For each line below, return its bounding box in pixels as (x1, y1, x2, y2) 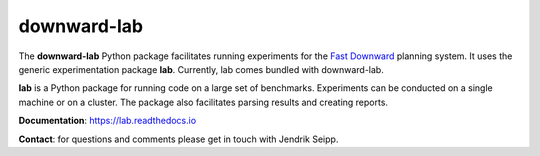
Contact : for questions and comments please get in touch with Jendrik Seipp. (18, 133, 339, 145)
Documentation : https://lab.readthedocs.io (18, 115, 197, 127)
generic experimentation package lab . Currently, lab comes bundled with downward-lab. (18, 63, 384, 75)
